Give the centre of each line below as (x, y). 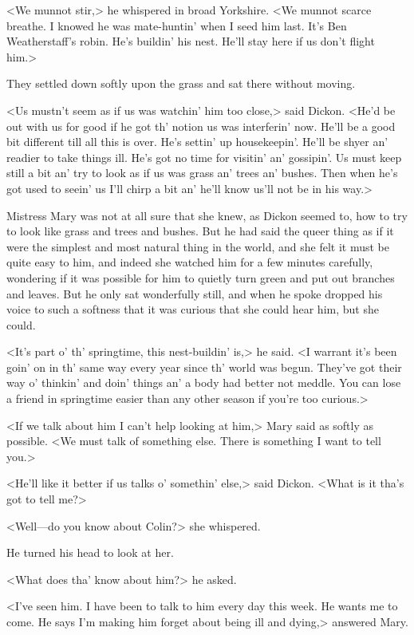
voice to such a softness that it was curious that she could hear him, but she (193, 309)
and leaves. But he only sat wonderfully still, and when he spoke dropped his (195, 293)
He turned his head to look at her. (90, 552)
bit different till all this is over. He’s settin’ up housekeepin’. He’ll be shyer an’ (197, 142)
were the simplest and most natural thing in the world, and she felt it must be (198, 246)
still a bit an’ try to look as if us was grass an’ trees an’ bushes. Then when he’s (202, 173)
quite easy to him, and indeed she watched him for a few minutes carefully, (190, 262)
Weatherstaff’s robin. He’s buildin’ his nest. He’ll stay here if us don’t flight (191, 41)
